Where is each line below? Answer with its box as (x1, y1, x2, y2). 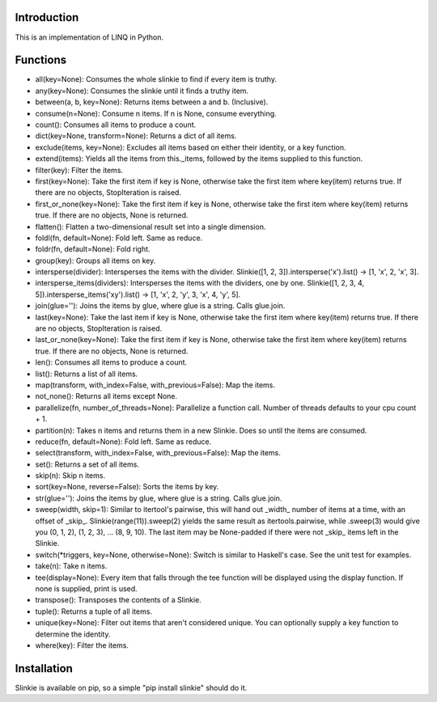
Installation (15, 662, 73, 675)
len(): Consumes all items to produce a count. (35, 357, 188, 367)
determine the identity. (35, 629, 111, 639)
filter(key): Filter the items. (35, 165, 124, 175)
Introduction (15, 11, 79, 24)
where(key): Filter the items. (35, 640, 129, 650)
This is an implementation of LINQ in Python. (15, 32, 163, 42)
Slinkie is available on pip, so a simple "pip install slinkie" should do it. (15, 683, 248, 692)
